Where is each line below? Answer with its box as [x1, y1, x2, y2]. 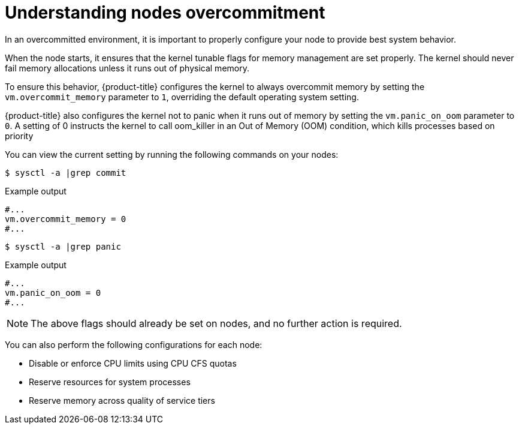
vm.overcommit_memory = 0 [5, 214, 126, 224]
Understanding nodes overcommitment [5, 2, 325, 23]
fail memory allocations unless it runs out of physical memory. [5, 62, 249, 73]
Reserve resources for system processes [29, 376, 191, 387]
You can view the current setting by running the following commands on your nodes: [5, 149, 339, 160]
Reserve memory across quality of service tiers [29, 395, 215, 406]
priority [5, 130, 34, 141]
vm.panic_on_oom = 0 [5, 287, 101, 298]
